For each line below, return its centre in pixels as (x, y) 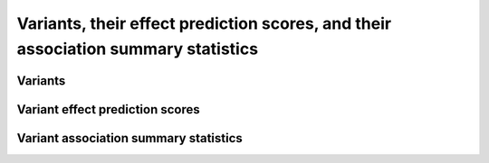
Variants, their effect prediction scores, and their (204, 23)
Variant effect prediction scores (109, 109)
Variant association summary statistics (130, 138)
